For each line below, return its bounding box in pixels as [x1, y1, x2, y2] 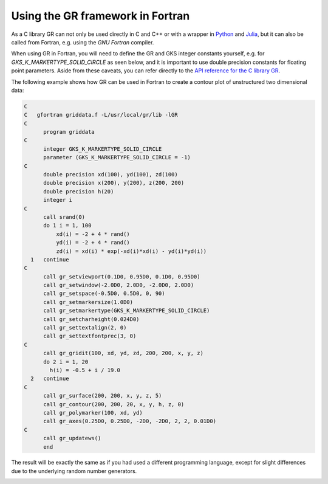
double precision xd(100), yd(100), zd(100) [43, 171, 179, 178]
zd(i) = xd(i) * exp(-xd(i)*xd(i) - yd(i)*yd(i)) [55, 247, 207, 255]
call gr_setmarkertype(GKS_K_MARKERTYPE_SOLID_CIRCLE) [43, 307, 210, 314]
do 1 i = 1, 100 [43, 222, 92, 229]
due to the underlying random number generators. [11, 467, 137, 474]
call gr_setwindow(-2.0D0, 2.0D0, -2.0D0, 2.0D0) [43, 282, 194, 289]
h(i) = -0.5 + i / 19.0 [49, 367, 121, 373]
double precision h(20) [43, 188, 114, 195]
